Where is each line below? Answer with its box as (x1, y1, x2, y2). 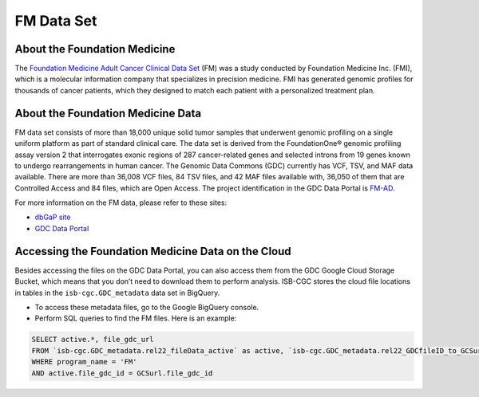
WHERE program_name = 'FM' (31, 357, 137, 367)
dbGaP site (34, 212, 71, 222)
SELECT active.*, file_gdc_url (31, 335, 155, 344)
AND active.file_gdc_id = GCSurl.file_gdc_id (31, 368, 213, 378)
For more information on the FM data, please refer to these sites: (14, 198, 228, 207)
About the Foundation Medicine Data (14, 106, 202, 120)
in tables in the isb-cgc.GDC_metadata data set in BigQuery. (14, 288, 220, 297)
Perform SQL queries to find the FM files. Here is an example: (34, 313, 237, 323)
